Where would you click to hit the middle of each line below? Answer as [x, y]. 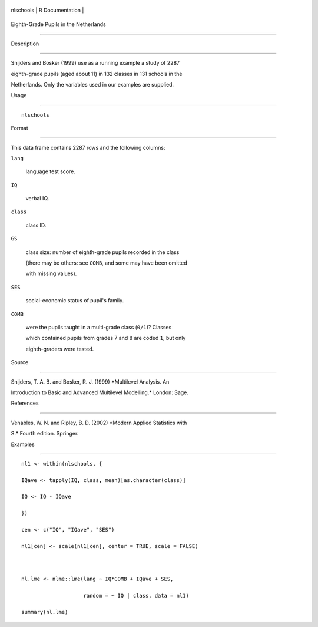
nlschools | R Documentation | [47, 10]
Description [25, 44]
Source [20, 362]
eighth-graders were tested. [60, 349]
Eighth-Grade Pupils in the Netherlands [58, 24]
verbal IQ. [37, 199]
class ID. [36, 225]
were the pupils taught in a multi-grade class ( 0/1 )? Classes [99, 327]
